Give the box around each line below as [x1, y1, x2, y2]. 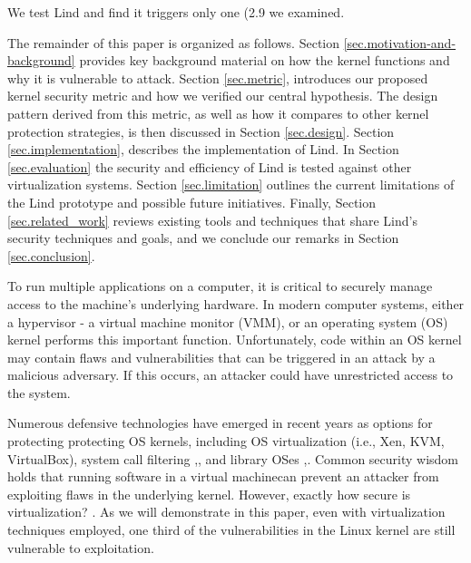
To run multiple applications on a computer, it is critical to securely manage [7, 277, 433, 296]
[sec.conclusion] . [7, 246, 95, 265]
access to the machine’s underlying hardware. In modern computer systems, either [7, 294, 465, 313]
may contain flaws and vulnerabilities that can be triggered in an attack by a [7, 347, 436, 366]
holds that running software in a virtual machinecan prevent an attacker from [7, 467, 439, 486]
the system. [7, 383, 71, 402]
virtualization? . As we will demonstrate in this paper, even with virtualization [7, 502, 446, 521]
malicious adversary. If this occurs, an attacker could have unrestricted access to [7, 365, 454, 384]
